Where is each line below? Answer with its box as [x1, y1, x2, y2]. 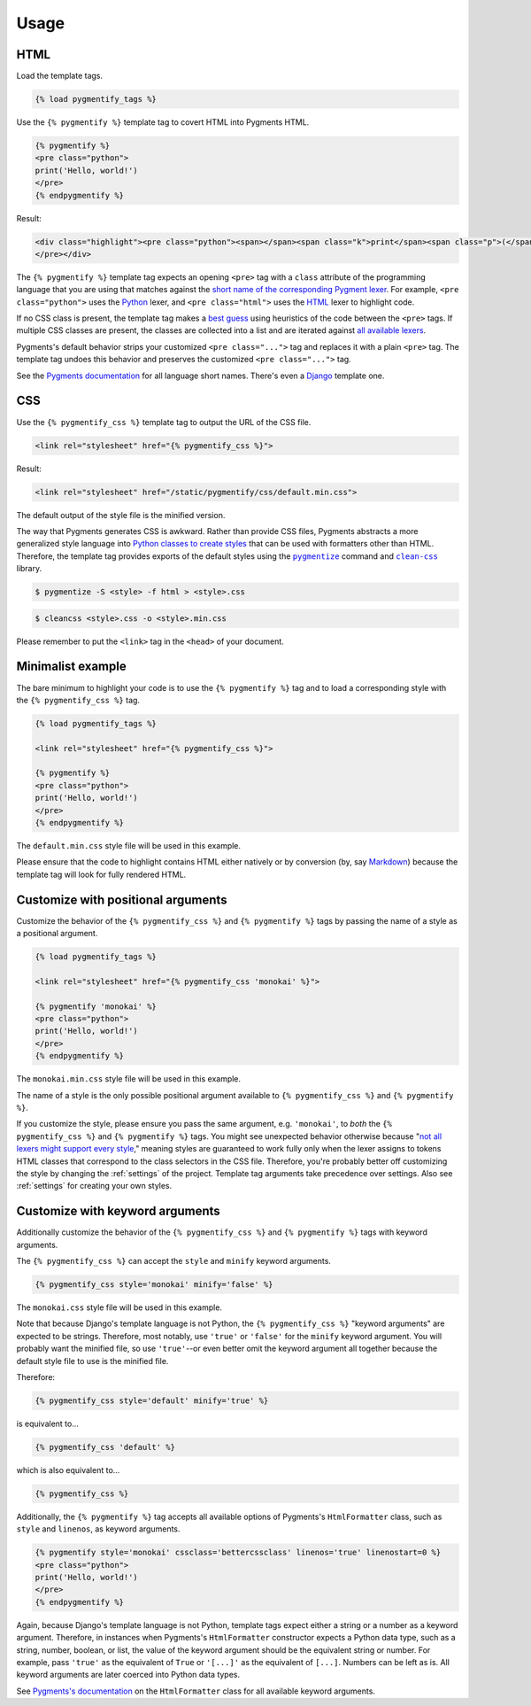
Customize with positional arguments [16, 892, 227, 907]
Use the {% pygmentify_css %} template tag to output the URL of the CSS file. [16, 416, 312, 427]
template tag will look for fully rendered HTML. [16, 869, 187, 880]
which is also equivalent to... [16, 1464, 120, 1475]
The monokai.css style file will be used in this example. [16, 1302, 223, 1313]
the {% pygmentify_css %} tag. [16, 694, 141, 705]
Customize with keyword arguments [16, 1204, 220, 1219]
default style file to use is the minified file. [16, 1355, 169, 1366]
